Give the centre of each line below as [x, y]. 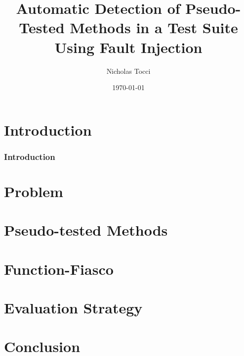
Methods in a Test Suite [154, 27]
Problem [34, 191]
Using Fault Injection [128, 47]
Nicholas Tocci [128, 71]
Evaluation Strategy [73, 308]
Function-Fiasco [59, 269]
